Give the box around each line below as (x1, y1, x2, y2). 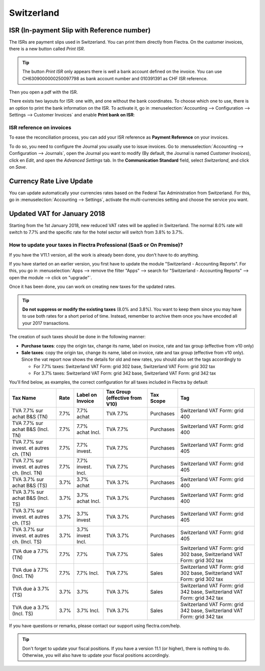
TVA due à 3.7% (12, 585, 50, 592)
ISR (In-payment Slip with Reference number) (9, 26, 151, 34)
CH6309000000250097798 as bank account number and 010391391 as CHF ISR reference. (22, 75, 208, 81)
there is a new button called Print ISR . (9, 46, 85, 52)
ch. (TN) (12, 450, 31, 457)
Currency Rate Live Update (9, 177, 93, 185)
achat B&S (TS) (12, 482, 48, 489)
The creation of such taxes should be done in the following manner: (9, 334, 146, 340)
